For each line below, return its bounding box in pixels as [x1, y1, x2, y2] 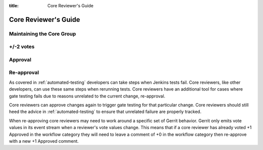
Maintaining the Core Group [9, 30, 76, 37]
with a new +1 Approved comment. [9, 138, 79, 144]
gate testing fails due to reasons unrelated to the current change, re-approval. [9, 93, 166, 99]
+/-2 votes [9, 43, 35, 50]
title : [9, 3, 19, 8]
